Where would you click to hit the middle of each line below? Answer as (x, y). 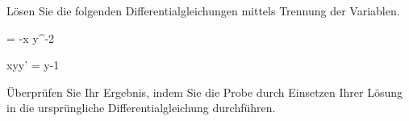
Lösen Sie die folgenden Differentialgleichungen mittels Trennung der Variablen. (203, 10)
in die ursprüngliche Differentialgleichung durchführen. (141, 108)
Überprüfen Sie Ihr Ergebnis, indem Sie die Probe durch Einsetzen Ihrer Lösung (204, 92)
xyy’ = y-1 (33, 65)
